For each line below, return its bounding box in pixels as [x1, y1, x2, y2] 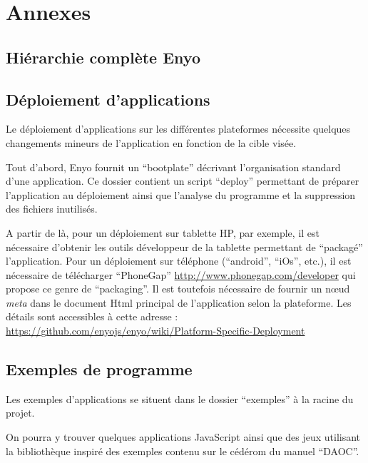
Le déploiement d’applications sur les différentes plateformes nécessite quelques [6, 121, 351, 136]
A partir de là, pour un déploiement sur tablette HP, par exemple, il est [6, 225, 320, 240]
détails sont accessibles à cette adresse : [6, 309, 178, 324]
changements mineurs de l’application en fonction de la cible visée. [6, 135, 297, 150]
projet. [6, 405, 35, 420]
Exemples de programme [6, 358, 193, 380]
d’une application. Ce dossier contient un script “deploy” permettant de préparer [6, 173, 359, 188]
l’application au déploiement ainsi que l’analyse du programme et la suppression [6, 187, 356, 202]
